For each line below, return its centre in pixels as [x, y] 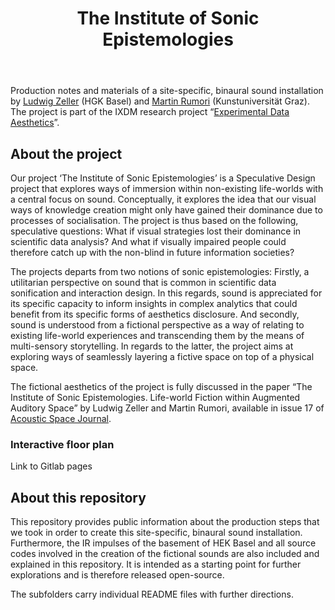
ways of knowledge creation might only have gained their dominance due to [166, 210]
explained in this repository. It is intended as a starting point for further [156, 564]
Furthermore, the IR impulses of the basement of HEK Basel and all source [163, 543]
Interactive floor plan [62, 444]
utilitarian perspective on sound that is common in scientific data [143, 282]
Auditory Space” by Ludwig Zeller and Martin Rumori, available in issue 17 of [167, 408]
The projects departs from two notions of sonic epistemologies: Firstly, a [160, 271]
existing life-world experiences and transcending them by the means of [157, 335]
